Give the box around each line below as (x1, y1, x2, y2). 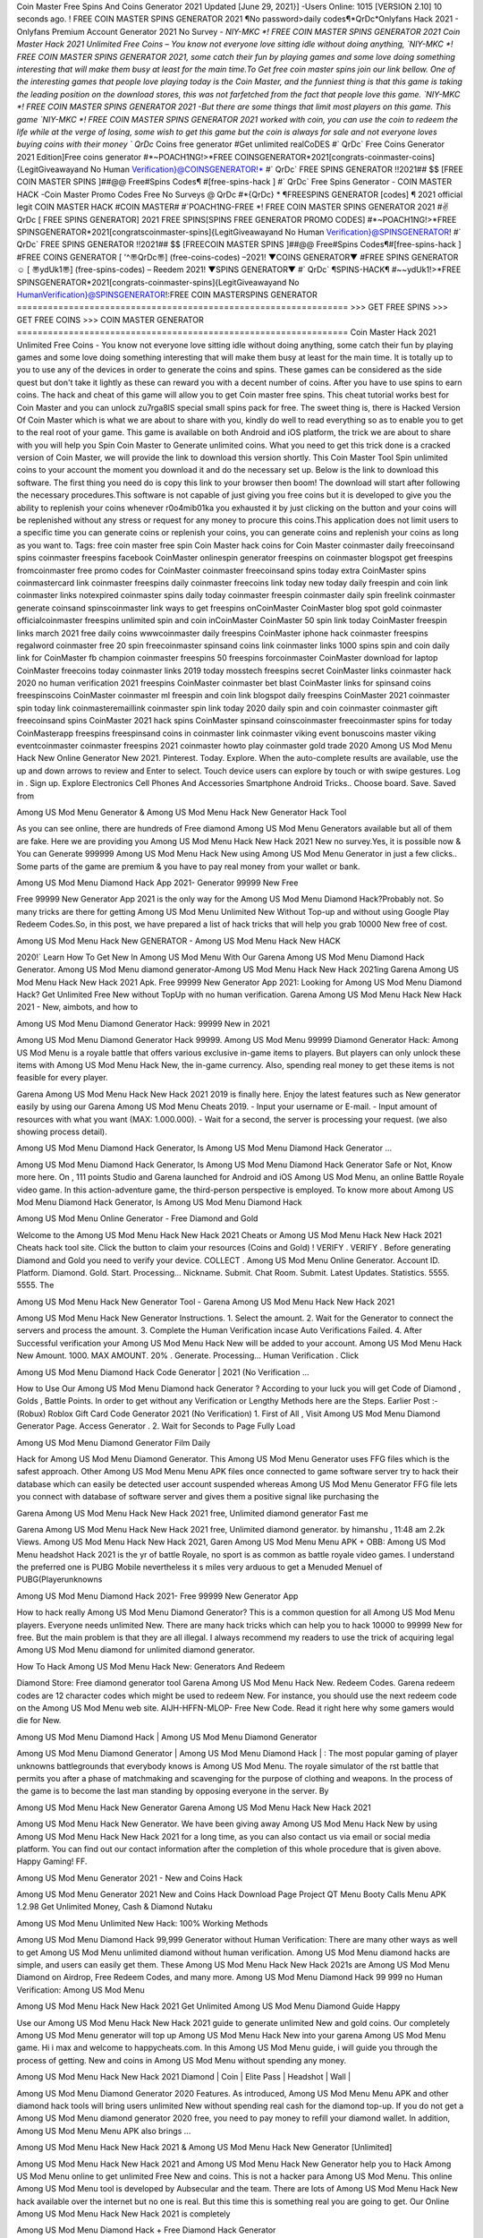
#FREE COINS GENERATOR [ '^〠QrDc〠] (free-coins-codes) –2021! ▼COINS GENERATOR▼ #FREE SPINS (16, 252, 411, 262)
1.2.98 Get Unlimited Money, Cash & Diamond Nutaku (16, 1901, 214, 1912)
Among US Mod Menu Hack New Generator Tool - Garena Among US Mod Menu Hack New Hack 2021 (16, 1296, 395, 1307)
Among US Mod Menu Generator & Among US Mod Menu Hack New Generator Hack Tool (16, 807, 347, 817)
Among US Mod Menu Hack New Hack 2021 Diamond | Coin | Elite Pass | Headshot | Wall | (16, 2071, 352, 2082)
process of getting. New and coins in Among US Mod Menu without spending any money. (16, 2054, 347, 2065)
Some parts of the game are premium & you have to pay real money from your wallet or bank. (16, 860, 360, 872)
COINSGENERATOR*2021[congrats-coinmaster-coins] (233, 151, 436, 162)
